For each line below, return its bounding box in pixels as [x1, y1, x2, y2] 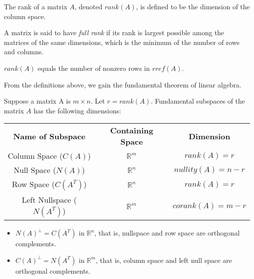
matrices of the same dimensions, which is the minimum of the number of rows [4, 37, 240, 47]
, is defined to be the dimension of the [136, 1, 250, 11]
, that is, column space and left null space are [95, 255, 232, 265]
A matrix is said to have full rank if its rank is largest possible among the [4, 27, 224, 38]
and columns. [4, 46, 43, 57]
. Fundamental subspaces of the [150, 96, 245, 106]
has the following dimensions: [33, 105, 121, 115]
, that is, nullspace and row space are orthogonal [94, 228, 240, 238]
